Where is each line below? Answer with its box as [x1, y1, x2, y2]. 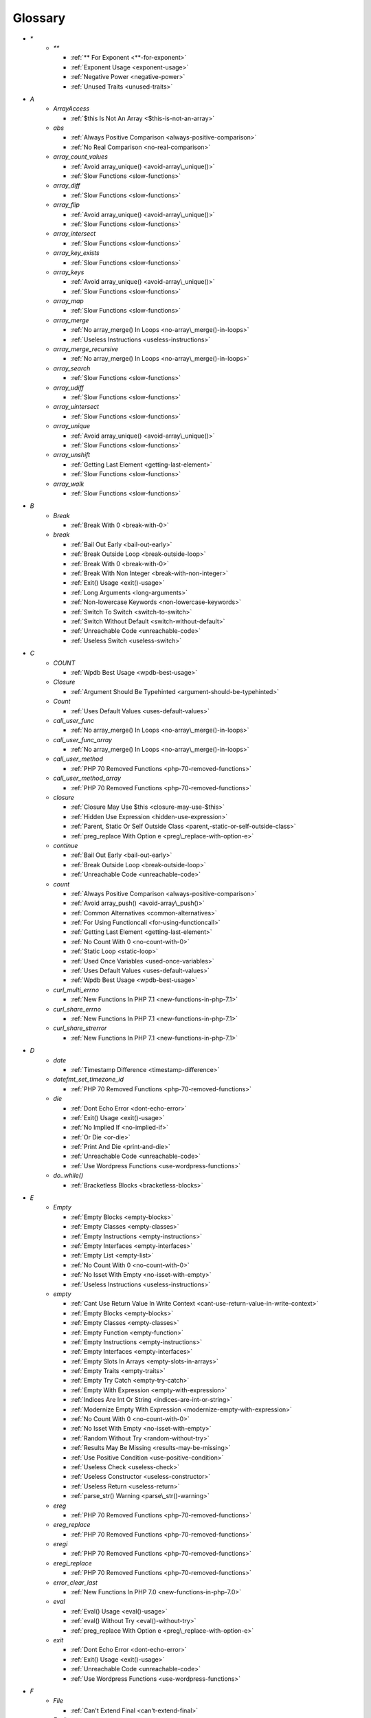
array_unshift [53, 451, 91, 459]
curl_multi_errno [53, 985, 100, 994]
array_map [53, 297, 84, 305]
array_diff [53, 181, 80, 190]
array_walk [53, 480, 85, 488]
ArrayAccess [53, 104, 89, 113]
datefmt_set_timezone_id [53, 1075, 124, 1084]
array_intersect [53, 230, 96, 238]
